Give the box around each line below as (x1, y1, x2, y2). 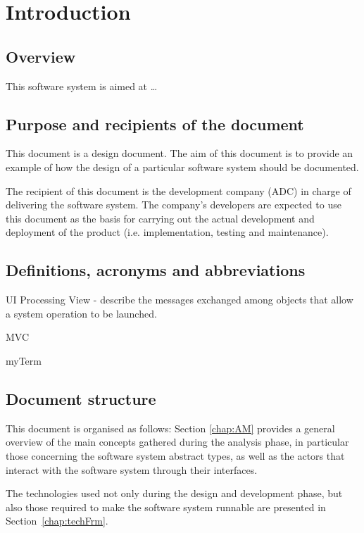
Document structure (6, 387, 156, 409)
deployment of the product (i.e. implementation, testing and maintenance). (6, 225, 329, 239)
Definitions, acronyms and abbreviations (6, 259, 306, 281)
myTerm (6, 353, 42, 368)
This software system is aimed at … (6, 78, 158, 93)
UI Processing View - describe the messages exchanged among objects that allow (6, 292, 353, 307)
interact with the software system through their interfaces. (6, 462, 258, 477)
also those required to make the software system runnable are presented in (6, 499, 326, 514)
